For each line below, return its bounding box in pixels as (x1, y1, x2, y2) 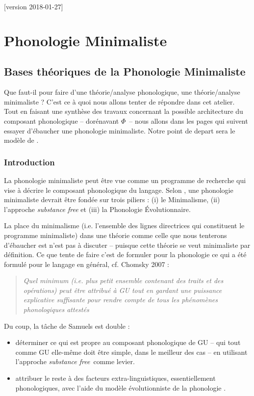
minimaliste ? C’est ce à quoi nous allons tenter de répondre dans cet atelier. (4, 96, 235, 106)
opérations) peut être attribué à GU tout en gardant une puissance (23, 285, 222, 295)
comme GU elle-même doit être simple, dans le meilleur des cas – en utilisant (15, 346, 248, 357)
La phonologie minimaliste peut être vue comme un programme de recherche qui (4, 175, 246, 185)
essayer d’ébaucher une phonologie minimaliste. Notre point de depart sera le (4, 125, 235, 135)
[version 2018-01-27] (4, 1, 63, 11)
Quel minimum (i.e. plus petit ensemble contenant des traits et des (23, 275, 224, 286)
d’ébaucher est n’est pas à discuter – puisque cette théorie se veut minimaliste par (4, 239, 251, 250)
